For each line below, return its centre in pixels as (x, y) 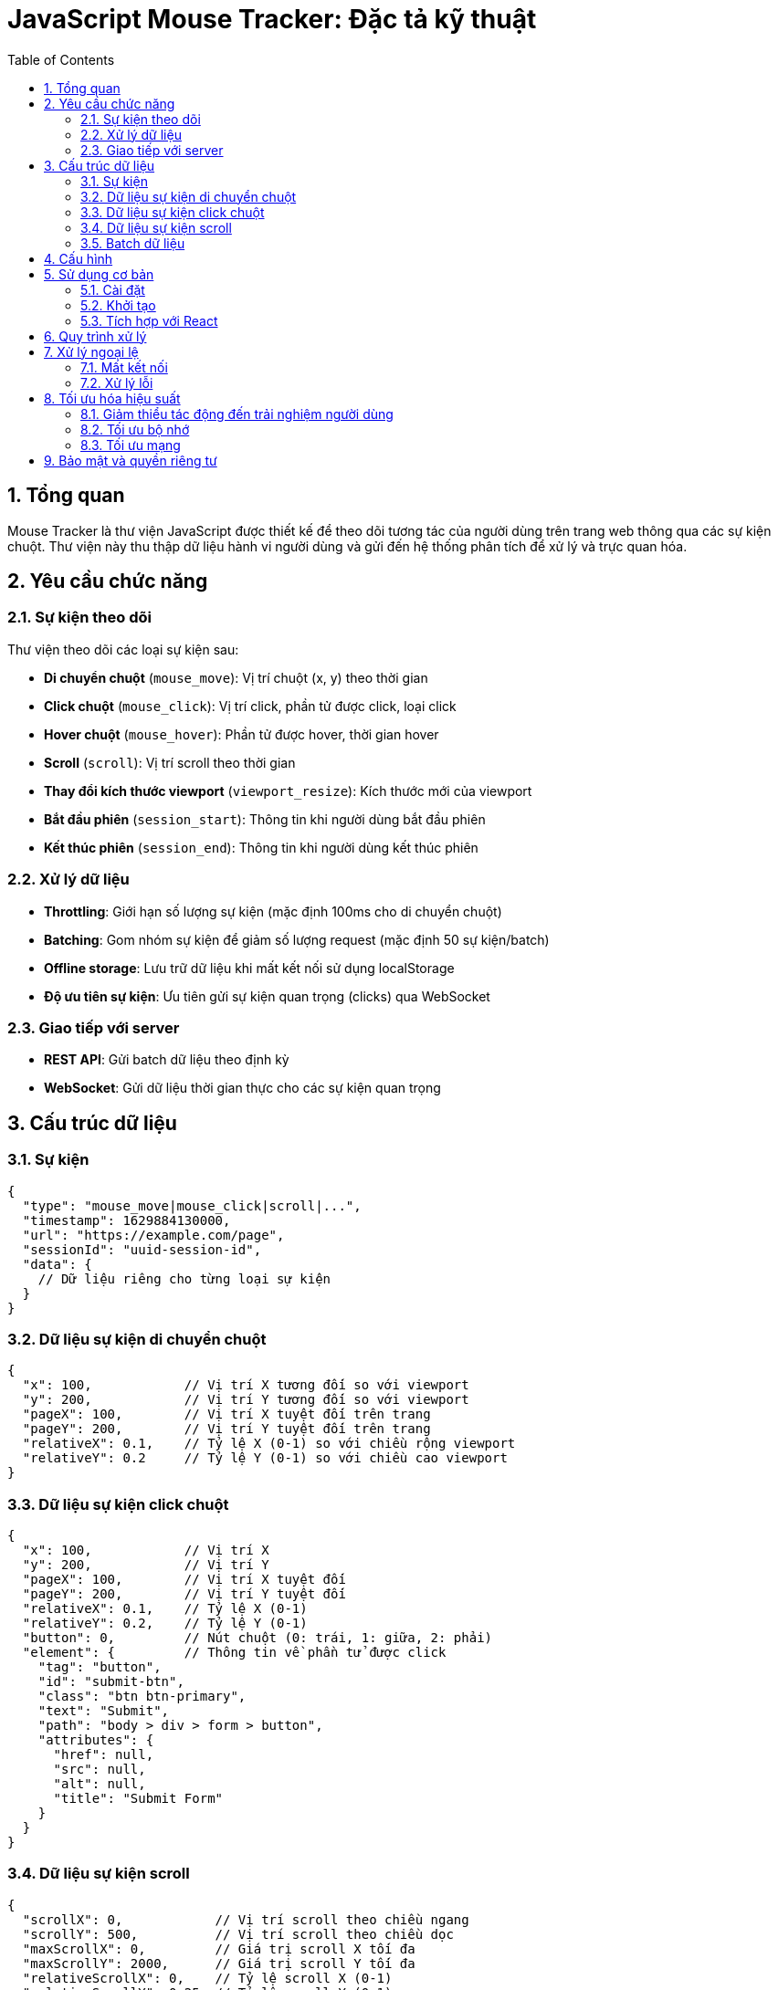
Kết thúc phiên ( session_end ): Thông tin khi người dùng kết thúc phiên (261, 847)
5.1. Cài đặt (113, 289)
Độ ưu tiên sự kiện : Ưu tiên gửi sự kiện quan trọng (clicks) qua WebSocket (267, 996)
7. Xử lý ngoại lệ (91, 351)
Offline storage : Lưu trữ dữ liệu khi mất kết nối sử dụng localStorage (249, 968)
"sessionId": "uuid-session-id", (142, 1249)
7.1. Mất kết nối (124, 367)
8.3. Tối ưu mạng (131, 445)
